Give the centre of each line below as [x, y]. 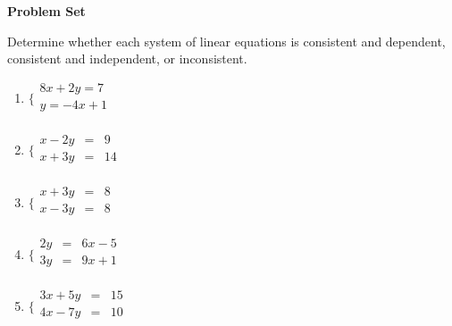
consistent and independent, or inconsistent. [127, 59]
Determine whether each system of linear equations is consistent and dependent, [226, 41]
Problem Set [46, 11]
